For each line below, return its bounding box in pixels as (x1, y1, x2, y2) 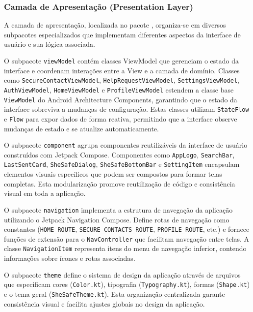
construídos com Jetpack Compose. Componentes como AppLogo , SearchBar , (4, 149, 235, 159)
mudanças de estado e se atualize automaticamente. (4, 123, 159, 133)
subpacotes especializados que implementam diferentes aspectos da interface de (4, 29, 241, 39)
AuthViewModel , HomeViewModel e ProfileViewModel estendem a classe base (4, 84, 234, 94)
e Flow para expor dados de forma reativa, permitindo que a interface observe (4, 113, 237, 124)
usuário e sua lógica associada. (4, 39, 95, 49)
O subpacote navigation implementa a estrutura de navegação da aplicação (4, 204, 233, 215)
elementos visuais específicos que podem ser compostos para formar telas (4, 169, 222, 179)
